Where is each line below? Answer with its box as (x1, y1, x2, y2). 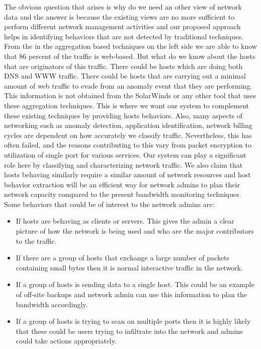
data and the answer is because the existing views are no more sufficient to (4, 11, 235, 22)
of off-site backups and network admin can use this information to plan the (16, 289, 247, 300)
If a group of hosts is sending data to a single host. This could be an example (16, 279, 254, 290)
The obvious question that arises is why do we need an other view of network (4, 2, 242, 12)
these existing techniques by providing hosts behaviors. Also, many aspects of (4, 110, 243, 120)
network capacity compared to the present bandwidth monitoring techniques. (4, 189, 241, 199)
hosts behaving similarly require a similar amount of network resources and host (4, 169, 251, 180)
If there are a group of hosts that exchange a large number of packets (16, 252, 230, 263)
